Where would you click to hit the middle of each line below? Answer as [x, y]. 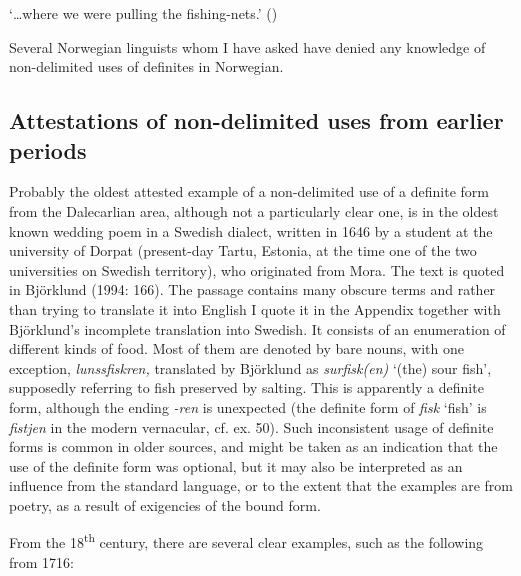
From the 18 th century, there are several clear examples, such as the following [246, 541]
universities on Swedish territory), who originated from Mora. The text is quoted [257, 269]
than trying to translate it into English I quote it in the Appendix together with [255, 308]
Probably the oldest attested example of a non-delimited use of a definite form [249, 191]
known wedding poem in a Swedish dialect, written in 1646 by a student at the [251, 230]
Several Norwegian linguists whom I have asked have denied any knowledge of [247, 46]
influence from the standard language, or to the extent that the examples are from [261, 485]
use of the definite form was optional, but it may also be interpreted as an [236, 465]
